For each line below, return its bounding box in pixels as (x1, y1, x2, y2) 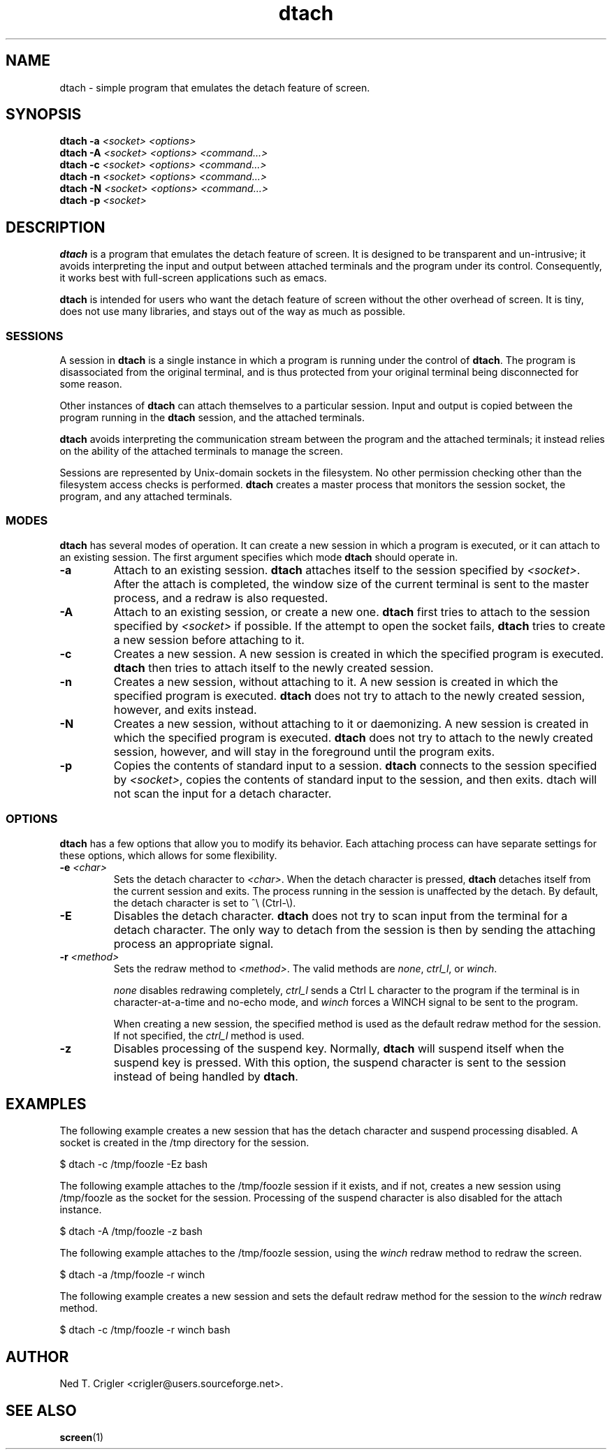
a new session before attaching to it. (113, 632, 305, 647)
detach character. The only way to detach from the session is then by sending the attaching (113, 922, 596, 937)
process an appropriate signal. (113, 936, 274, 951)
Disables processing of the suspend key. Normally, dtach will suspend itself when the (113, 1041, 564, 1055)
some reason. (59, 378, 122, 390)
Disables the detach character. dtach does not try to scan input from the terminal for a (113, 908, 568, 923)
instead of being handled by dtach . (113, 1069, 298, 1083)
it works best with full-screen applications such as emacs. (59, 272, 327, 284)
